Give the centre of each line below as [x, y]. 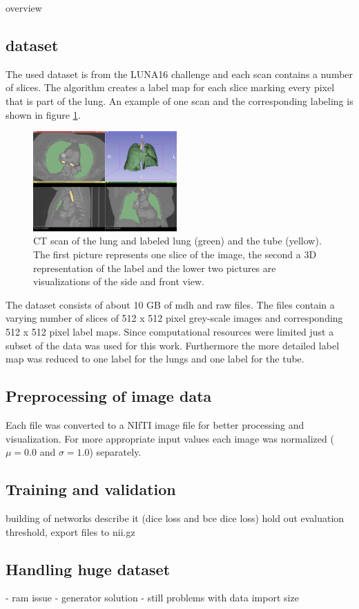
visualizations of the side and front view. [119, 281]
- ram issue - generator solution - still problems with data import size [152, 598]
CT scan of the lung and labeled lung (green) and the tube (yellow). [177, 241]
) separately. [115, 452]
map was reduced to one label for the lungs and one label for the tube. [155, 359]
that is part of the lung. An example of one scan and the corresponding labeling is [179, 100]
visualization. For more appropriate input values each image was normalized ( [170, 438]
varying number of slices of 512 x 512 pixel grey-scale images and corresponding [174, 318]
